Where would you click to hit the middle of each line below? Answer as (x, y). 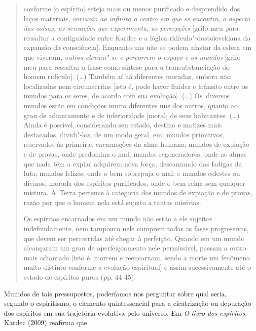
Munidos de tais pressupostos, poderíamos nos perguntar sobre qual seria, (115, 293)
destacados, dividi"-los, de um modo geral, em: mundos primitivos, (124, 134)
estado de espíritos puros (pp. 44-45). (80, 277)
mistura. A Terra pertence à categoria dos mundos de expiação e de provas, (138, 192)
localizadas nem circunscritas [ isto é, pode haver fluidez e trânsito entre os (136, 86)
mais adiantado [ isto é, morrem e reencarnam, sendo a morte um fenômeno (137, 257)
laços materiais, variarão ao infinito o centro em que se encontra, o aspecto (137, 18)
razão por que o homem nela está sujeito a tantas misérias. (112, 202)
